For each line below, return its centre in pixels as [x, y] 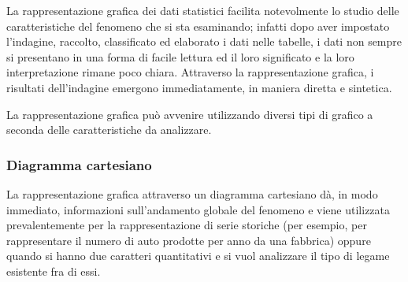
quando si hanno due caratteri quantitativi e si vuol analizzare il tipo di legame [198, 256]
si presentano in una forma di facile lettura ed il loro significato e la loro [180, 56]
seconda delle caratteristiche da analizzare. [109, 130]
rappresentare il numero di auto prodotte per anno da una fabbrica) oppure [189, 240]
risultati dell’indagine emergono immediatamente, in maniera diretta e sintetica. [199, 87]
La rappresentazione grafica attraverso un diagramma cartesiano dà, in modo [192, 193]
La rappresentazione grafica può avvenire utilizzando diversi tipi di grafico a [190, 114]
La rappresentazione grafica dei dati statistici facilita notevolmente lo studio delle [203, 10]
